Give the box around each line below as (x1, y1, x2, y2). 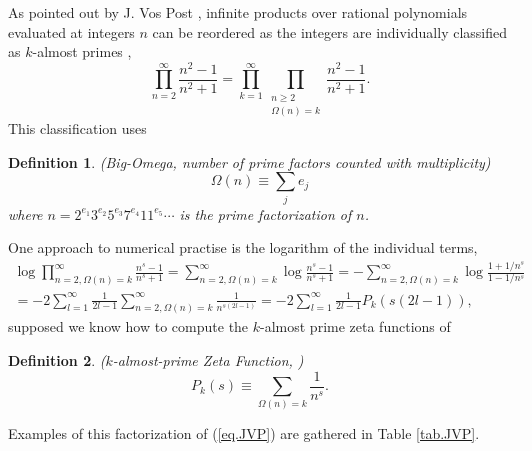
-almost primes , (32, 41, 132, 62)
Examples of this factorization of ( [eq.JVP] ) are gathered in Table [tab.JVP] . (8, 423, 480, 444)
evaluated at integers (8, 21, 135, 42)
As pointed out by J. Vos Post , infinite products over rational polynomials (8, 2, 468, 22)
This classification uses (8, 118, 147, 139)
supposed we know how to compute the (8, 316, 249, 337)
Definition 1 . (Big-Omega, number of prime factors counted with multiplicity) (8, 151, 491, 172)
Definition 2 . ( (8, 350, 106, 370)
